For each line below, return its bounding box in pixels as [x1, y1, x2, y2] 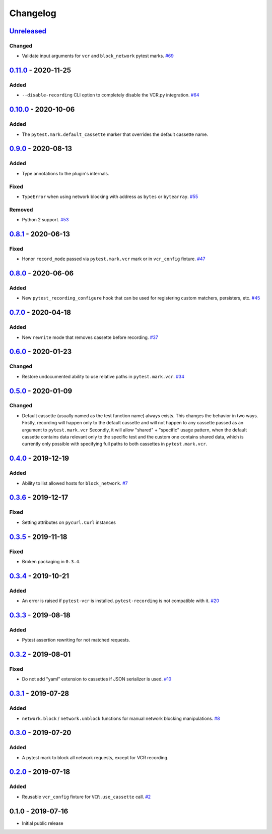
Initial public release [22, 820, 64, 826]
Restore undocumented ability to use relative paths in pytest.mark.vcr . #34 [22, 373, 185, 379]
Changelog [9, 8, 56, 19]
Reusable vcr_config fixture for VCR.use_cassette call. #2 [22, 794, 151, 800]
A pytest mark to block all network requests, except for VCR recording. [22, 754, 169, 760]
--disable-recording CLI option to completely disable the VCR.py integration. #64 [22, 92, 199, 98]
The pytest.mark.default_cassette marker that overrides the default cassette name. [22, 131, 209, 137]
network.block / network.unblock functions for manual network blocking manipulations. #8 [22, 715, 220, 721]
